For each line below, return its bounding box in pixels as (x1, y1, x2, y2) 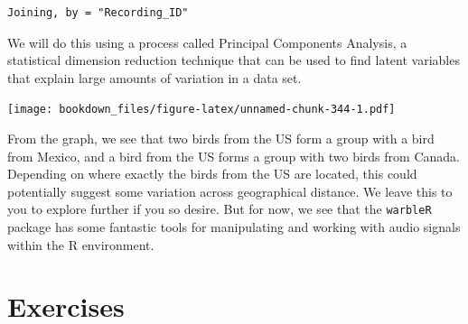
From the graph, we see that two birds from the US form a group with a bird (7, 129, 435, 148)
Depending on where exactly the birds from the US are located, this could (7, 164, 417, 183)
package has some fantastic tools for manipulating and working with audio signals (7, 218, 461, 236)
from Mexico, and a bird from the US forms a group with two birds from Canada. (7, 146, 460, 165)
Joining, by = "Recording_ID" (7, 6, 189, 19)
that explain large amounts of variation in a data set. (7, 68, 302, 87)
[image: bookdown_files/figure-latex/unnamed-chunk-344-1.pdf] (7, 103, 396, 116)
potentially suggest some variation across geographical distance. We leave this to (7, 181, 453, 200)
